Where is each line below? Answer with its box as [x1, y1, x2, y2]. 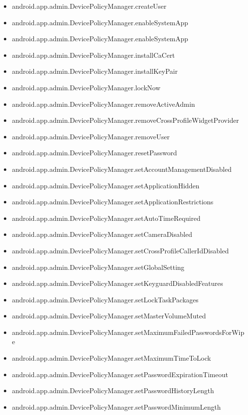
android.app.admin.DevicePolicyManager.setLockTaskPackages [12, 294, 199, 304]
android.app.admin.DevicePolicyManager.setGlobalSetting [12, 262, 185, 272]
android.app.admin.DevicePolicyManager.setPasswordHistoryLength [12, 385, 214, 396]
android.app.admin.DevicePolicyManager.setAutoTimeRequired [12, 213, 201, 223]
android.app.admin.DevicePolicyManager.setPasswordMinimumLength [12, 401, 221, 412]
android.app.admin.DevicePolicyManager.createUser [12, 1, 167, 11]
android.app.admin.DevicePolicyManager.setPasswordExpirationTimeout [12, 369, 228, 379]
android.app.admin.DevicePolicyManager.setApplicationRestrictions [12, 197, 214, 207]
